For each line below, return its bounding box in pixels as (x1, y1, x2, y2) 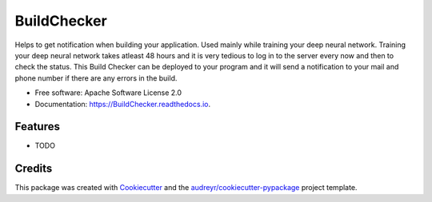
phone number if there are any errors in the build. (14, 73, 178, 83)
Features (14, 120, 60, 133)
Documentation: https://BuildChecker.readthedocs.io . (34, 99, 211, 109)
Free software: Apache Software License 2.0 (34, 88, 182, 97)
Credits (14, 162, 53, 176)
